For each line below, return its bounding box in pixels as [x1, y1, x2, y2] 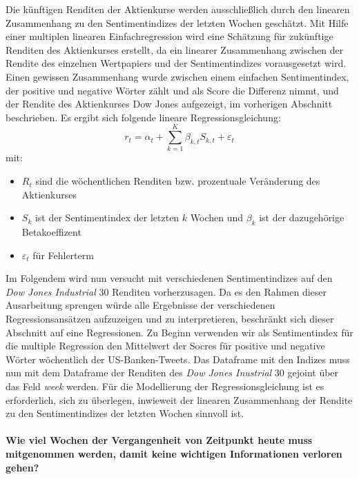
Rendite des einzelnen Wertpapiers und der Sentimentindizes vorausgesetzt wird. [6, 56, 347, 70]
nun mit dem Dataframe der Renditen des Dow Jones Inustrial [6, 365, 272, 380]
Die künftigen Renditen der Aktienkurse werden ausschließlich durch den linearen [6, 2, 350, 16]
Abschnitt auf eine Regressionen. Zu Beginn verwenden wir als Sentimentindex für [6, 325, 353, 339]
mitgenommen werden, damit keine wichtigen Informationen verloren [6, 446, 342, 460]
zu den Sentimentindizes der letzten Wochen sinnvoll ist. [6, 406, 244, 420]
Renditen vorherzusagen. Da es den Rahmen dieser [112, 284, 327, 298]
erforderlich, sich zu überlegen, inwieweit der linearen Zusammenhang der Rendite [6, 392, 353, 407]
